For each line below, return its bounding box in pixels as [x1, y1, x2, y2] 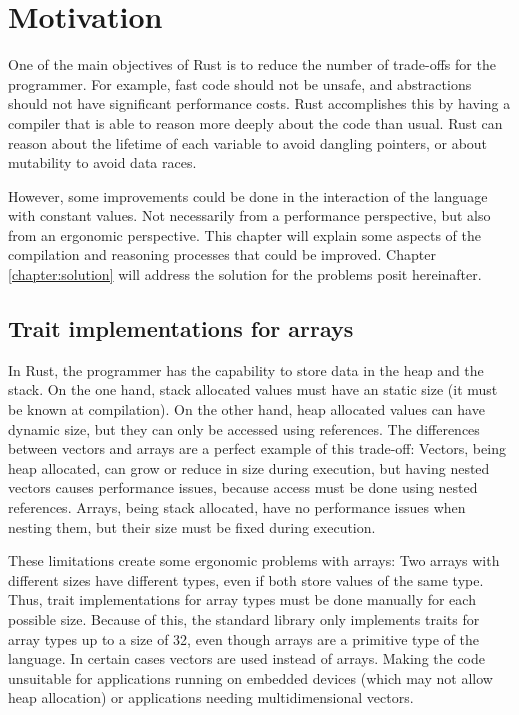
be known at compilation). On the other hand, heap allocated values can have [8, 399, 485, 420]
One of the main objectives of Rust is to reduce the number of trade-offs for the [8, 54, 496, 75]
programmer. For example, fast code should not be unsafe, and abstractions [8, 73, 472, 94]
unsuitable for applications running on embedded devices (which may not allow [8, 667, 493, 688]
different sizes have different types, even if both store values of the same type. [8, 569, 484, 590]
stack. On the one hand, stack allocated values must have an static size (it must [8, 379, 498, 400]
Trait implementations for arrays [8, 313, 354, 344]
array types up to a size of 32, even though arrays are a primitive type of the [8, 628, 480, 649]
